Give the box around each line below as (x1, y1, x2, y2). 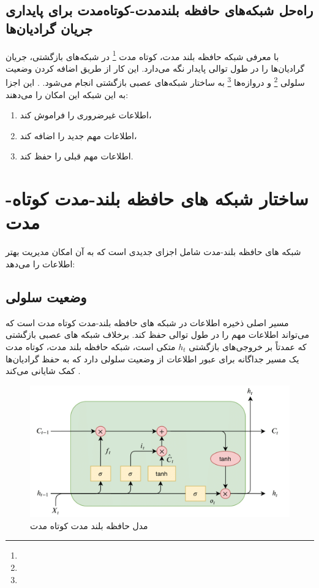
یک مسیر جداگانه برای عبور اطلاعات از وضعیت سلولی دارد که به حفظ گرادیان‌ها (6, 352, 299, 365)
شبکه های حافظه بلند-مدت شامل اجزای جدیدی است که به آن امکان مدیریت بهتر (6, 245, 301, 258)
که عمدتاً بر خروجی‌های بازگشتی (189, 340, 307, 353)
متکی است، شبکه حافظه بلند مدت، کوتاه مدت (6, 340, 176, 353)
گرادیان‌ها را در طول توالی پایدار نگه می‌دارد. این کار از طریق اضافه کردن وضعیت (6, 61, 305, 74)
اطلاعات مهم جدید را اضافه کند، (20, 129, 137, 142)
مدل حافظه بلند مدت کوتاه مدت (30, 519, 148, 532)
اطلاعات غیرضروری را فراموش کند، (20, 109, 152, 121)
